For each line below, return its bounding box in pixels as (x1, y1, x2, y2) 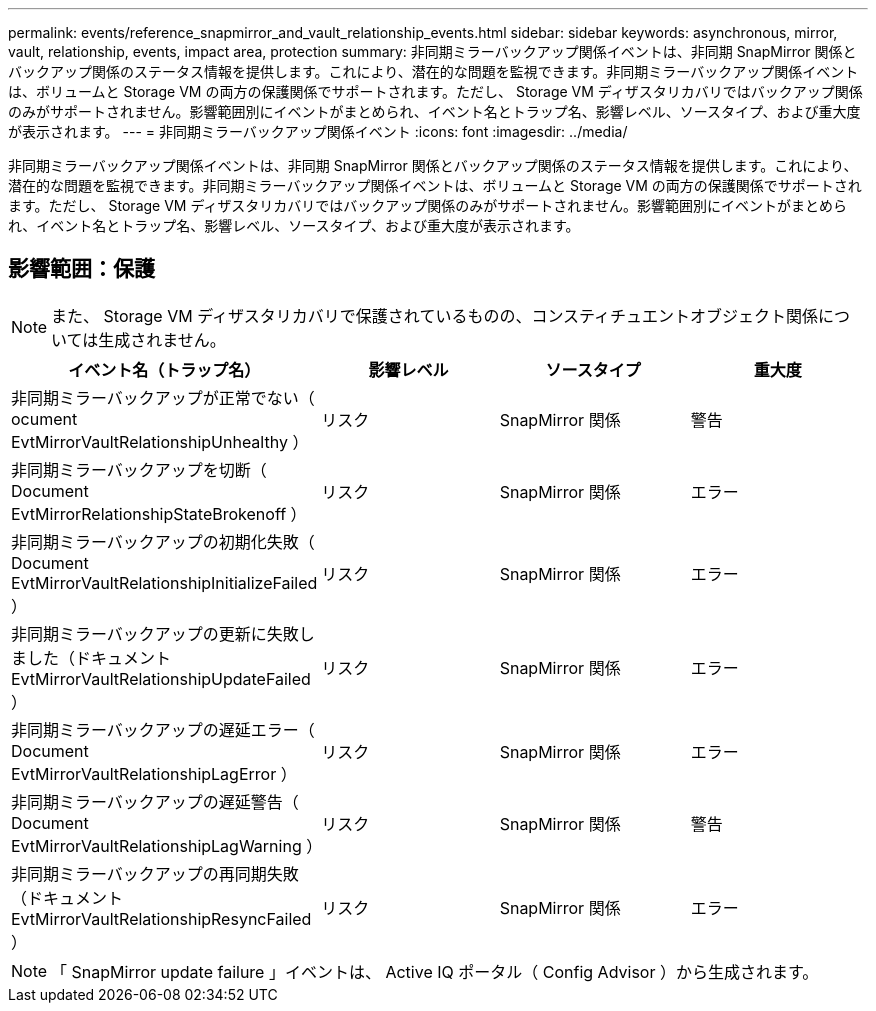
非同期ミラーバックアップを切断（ (11, 459, 267, 480)
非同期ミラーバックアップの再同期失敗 (11, 863, 299, 884)
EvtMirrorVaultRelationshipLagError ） (11, 763, 297, 784)
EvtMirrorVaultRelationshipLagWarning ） (11, 835, 323, 856)
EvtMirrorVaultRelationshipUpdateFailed (11, 668, 311, 689)
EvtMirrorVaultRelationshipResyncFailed (11, 908, 312, 929)
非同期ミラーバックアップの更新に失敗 (11, 623, 299, 644)
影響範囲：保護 (8, 256, 155, 282)
